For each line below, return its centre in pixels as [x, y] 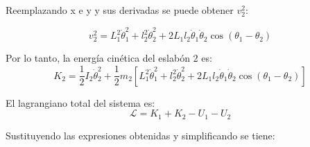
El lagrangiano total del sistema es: [80, 102]
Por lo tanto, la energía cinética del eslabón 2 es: [109, 58]
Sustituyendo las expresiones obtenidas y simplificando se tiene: [140, 135]
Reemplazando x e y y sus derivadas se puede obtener [120, 10]
